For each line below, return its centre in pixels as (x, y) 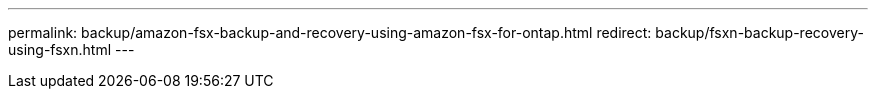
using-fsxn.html (60, 49)
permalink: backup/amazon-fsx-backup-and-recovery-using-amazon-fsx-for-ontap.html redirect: (330, 32)
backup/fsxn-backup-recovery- (759, 32)
